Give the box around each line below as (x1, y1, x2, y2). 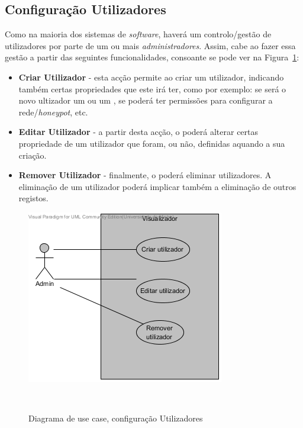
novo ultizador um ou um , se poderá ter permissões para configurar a (18, 94, 273, 107)
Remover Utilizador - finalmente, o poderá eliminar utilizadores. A (18, 169, 272, 181)
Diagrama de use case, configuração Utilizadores (28, 412, 203, 424)
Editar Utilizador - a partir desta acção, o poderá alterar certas (18, 125, 259, 138)
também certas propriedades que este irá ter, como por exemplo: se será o (18, 82, 286, 95)
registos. (18, 192, 49, 204)
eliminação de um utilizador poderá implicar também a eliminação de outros (18, 180, 296, 192)
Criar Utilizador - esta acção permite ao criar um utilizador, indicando (18, 70, 284, 83)
